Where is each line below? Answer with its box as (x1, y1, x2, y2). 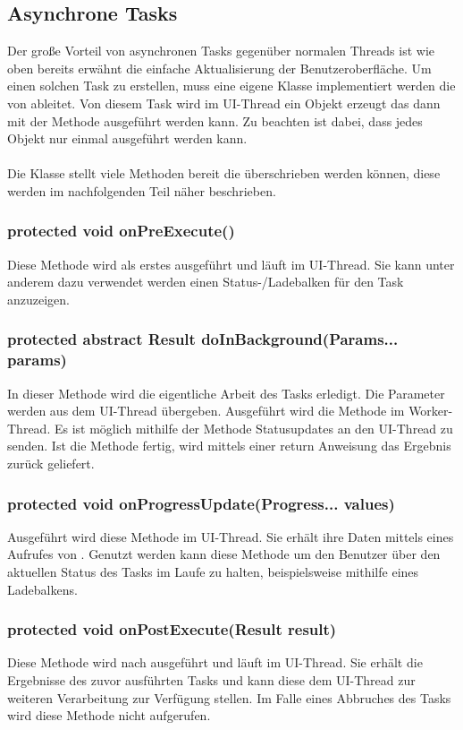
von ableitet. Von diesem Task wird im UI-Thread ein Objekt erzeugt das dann (7, 93, 441, 112)
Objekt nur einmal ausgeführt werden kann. (7, 129, 248, 148)
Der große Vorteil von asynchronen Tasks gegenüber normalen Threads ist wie (7, 41, 434, 60)
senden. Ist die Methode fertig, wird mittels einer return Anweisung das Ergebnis (7, 436, 451, 455)
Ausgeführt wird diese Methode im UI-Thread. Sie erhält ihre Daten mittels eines (7, 527, 454, 545)
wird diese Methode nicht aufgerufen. (7, 706, 211, 725)
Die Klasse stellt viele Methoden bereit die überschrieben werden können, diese (7, 164, 441, 183)
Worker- (408, 401, 453, 420)
